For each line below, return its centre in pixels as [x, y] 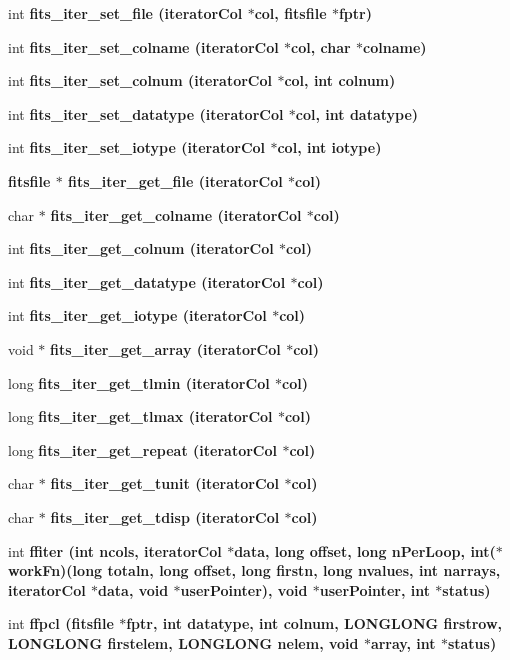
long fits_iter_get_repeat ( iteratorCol [142, 449]
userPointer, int [374, 589]
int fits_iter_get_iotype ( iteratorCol [137, 315]
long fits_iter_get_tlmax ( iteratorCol [140, 416]
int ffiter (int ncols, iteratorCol [115, 550]
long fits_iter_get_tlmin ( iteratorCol [139, 382]
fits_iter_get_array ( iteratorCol [165, 348]
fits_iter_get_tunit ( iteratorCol [165, 483]
